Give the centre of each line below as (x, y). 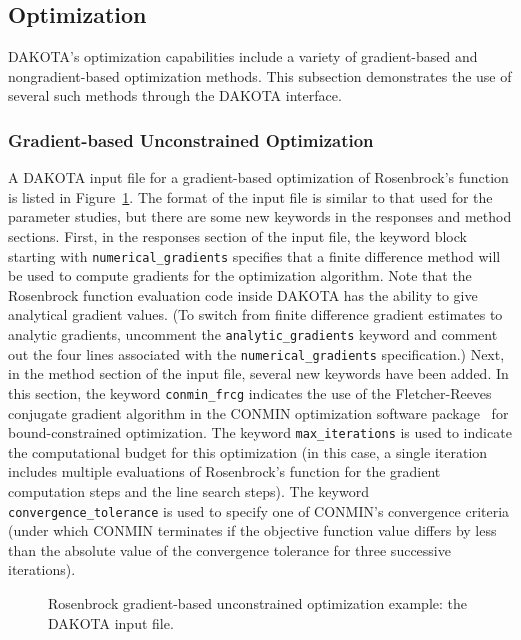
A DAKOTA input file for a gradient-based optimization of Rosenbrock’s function (258, 177)
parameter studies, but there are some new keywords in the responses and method (260, 216)
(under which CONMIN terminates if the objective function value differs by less (252, 530)
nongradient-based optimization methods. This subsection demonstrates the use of (260, 75)
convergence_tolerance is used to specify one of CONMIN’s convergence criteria (259, 510)
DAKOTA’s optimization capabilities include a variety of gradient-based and (243, 56)
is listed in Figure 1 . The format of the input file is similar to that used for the (250, 196)
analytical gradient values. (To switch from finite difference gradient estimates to (255, 314)
